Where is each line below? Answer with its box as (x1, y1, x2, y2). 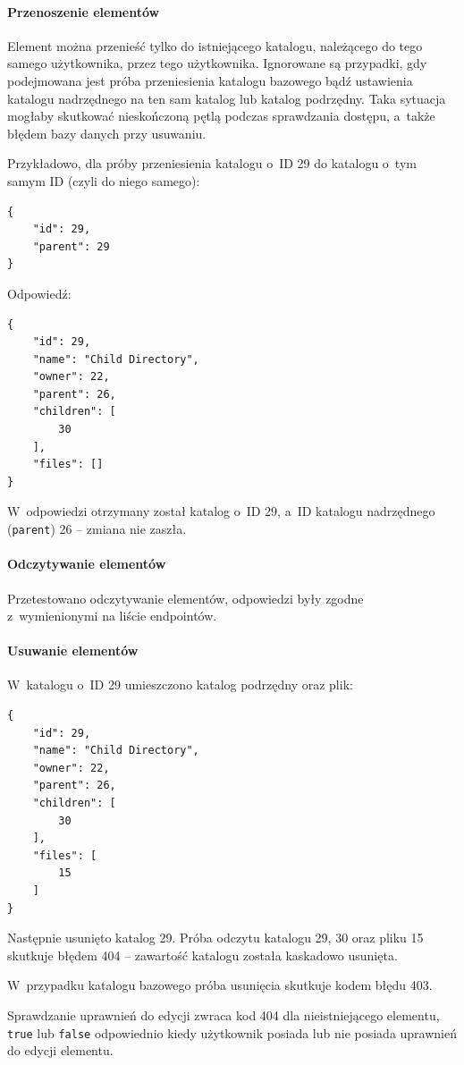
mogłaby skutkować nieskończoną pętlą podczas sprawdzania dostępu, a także (7, 106, 435, 125)
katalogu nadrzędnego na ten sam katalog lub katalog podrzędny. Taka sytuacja (7, 89, 446, 107)
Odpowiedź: (7, 283, 72, 302)
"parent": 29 (32, 240, 110, 253)
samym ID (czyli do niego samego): (7, 171, 200, 190)
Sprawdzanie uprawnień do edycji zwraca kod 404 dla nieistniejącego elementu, (7, 1005, 440, 1024)
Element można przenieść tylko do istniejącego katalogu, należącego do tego (7, 36, 423, 55)
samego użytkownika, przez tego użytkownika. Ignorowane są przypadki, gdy (7, 54, 427, 72)
